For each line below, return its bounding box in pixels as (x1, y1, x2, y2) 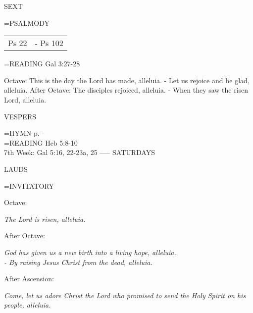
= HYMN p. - (4, 128, 44, 138)
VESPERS (4, 111, 36, 121)
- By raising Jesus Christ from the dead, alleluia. (4, 257, 152, 267)
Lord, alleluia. (4, 94, 47, 104)
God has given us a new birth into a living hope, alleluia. (4, 247, 176, 257)
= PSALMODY (4, 17, 50, 28)
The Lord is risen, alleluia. (4, 213, 86, 224)
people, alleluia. (4, 300, 51, 310)
